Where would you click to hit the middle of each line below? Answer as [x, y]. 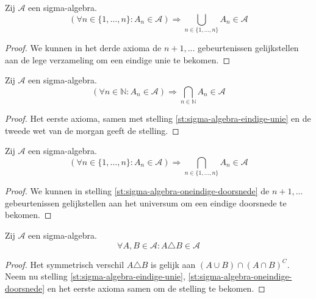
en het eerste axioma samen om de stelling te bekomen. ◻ [156, 288]
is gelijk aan [173, 264]
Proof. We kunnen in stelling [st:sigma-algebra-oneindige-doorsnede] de [137, 191]
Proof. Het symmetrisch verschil [65, 264]
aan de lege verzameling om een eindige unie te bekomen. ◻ [117, 59]
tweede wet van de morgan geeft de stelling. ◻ [92, 130]
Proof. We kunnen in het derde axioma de [83, 47]
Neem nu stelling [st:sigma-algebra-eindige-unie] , [95, 276]
